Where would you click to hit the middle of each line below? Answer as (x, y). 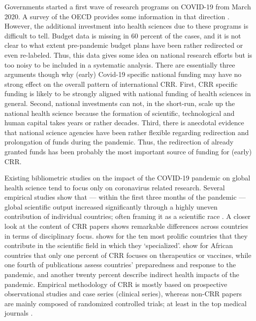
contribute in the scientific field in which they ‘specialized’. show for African (119, 245)
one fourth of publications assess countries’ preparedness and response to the (120, 265)
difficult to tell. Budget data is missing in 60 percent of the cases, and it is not (123, 35)
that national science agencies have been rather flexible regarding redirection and (127, 132)
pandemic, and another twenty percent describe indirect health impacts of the (122, 274)
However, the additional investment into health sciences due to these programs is (127, 26)
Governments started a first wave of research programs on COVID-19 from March (128, 6)
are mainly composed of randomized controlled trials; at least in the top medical (126, 303)
